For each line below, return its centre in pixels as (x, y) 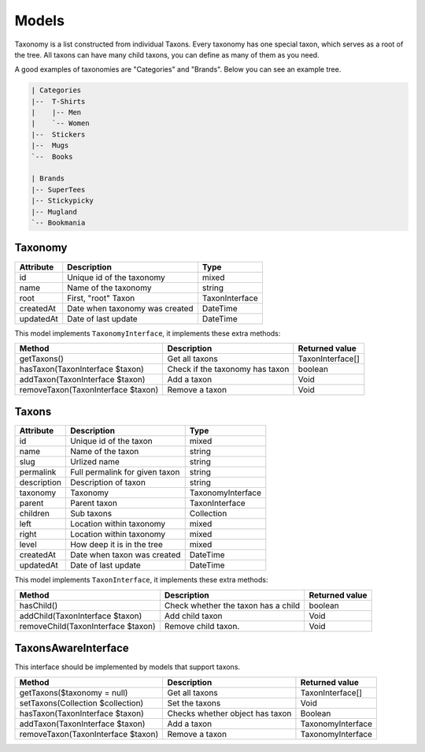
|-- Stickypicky (63, 201)
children (35, 514)
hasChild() (39, 605)
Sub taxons (91, 514)
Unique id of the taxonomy (116, 277)
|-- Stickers (58, 134)
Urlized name (94, 462)
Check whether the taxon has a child (232, 605)
